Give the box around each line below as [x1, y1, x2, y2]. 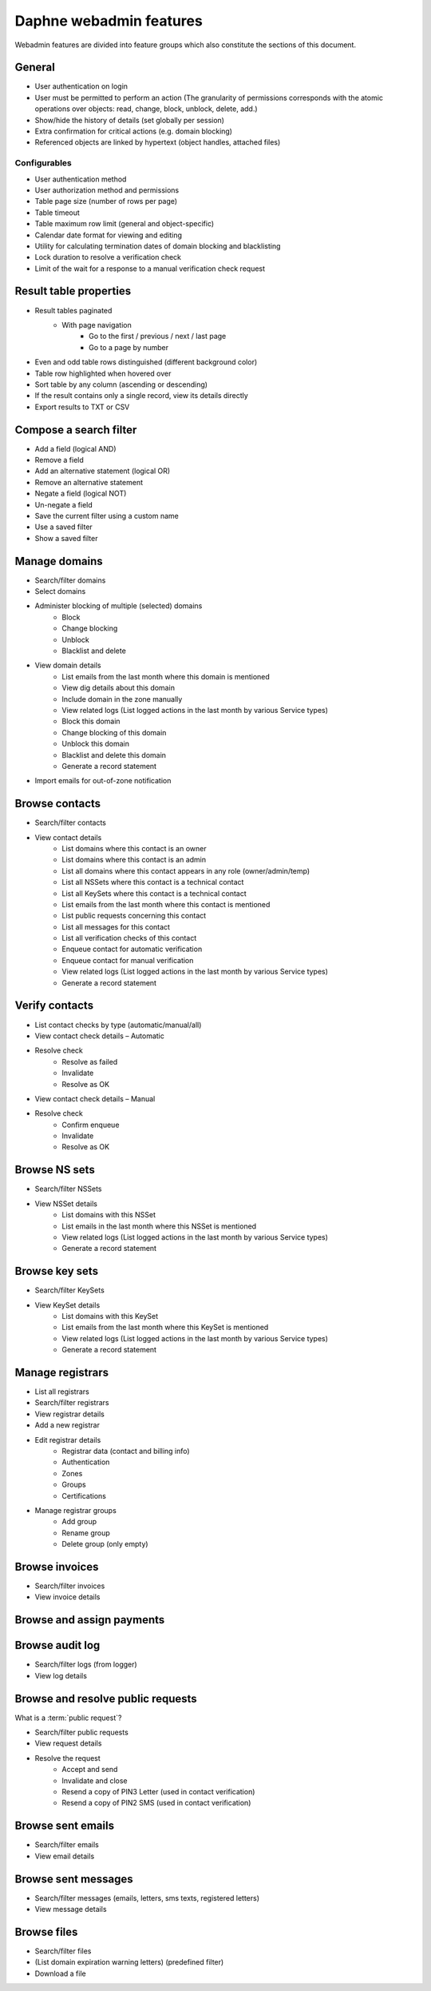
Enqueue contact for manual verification [61, 955, 194, 965]
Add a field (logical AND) [34, 444, 117, 453]
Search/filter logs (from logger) [34, 1659, 137, 1670]
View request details [34, 1738, 102, 1748]
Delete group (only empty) [61, 1539, 148, 1549]
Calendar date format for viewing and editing [34, 230, 183, 240]
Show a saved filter [34, 533, 98, 543]
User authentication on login [34, 82, 128, 91]
